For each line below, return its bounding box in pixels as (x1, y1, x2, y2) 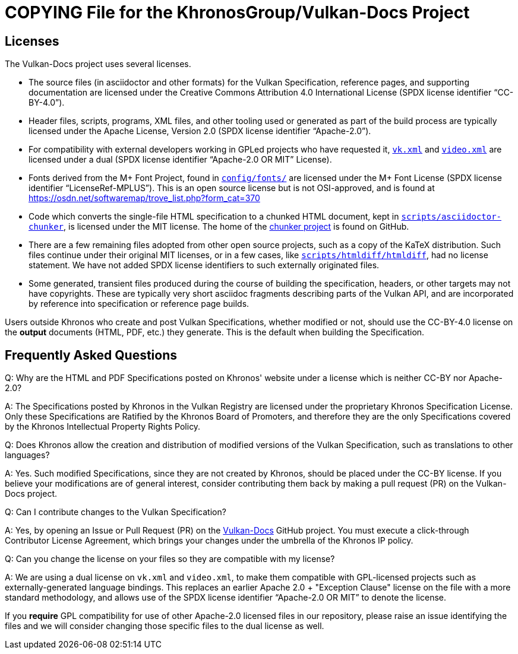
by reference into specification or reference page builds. (29, 299, 249, 309)
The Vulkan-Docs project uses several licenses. (5, 59, 191, 69)
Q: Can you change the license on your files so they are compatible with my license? (5, 554, 335, 564)
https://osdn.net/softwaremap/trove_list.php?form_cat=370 (29, 193, 260, 204)
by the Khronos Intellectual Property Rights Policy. (5, 421, 201, 432)
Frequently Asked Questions (5, 347, 178, 363)
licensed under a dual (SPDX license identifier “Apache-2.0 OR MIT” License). (29, 154, 332, 165)
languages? (5, 450, 50, 461)
